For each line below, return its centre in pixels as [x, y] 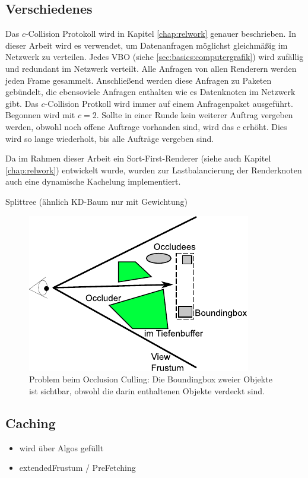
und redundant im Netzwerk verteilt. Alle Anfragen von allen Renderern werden [151, 68]
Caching [31, 422]
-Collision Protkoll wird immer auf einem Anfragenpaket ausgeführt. [169, 103]
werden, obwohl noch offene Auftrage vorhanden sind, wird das [120, 126]
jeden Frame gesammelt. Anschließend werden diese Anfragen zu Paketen [139, 80]
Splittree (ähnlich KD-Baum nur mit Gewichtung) [97, 201]
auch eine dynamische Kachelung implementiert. [93, 181]
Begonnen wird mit [40, 115]
